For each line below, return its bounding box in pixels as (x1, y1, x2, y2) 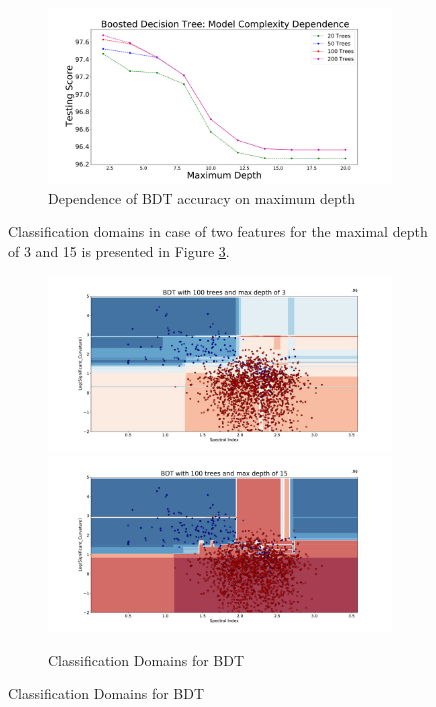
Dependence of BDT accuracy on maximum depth (48, 187, 356, 208)
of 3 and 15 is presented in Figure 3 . (8, 240, 230, 261)
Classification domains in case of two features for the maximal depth (8, 221, 428, 242)
